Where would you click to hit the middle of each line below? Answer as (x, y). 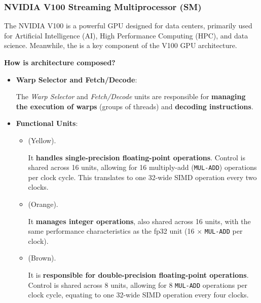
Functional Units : (47, 123)
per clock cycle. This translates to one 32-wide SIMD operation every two (142, 177)
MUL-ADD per (223, 231)
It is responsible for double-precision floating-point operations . (138, 275)
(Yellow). (42, 140)
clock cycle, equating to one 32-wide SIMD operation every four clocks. (138, 295)
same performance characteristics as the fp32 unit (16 (111, 231)
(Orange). (43, 204)
